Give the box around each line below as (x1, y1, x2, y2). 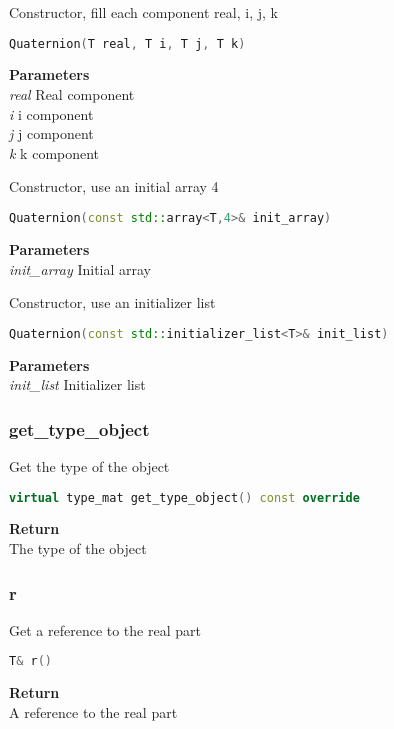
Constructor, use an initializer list (9, 292, 216, 313)
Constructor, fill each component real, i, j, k (9, 2, 278, 22)
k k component (9, 142, 100, 163)
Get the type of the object (9, 455, 170, 476)
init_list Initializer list (9, 374, 146, 395)
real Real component (9, 84, 135, 105)
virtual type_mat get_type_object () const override (9, 490, 360, 505)
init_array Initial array (9, 258, 151, 279)
